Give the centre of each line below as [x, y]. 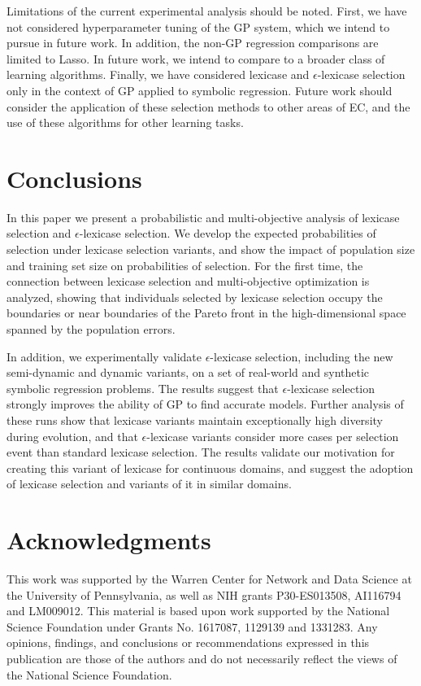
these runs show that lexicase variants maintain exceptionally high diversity [195, 420]
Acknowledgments [109, 540]
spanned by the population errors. [91, 329]
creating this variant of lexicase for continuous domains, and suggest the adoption [210, 468]
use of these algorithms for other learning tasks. [125, 122]
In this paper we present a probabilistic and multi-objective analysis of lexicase [203, 217]
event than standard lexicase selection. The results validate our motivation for [201, 452]
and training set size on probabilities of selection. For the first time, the [185, 265]
